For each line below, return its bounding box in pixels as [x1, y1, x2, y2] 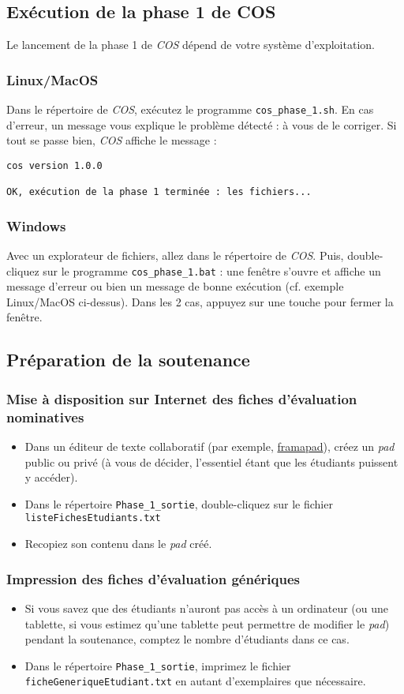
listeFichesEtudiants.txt [24, 512, 161, 524]
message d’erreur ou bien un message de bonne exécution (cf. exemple [6, 278, 344, 294]
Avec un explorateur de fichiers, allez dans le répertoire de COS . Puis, [6, 247, 344, 264]
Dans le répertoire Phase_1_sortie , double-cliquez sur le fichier [24, 495, 333, 512]
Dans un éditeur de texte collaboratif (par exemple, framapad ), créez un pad [24, 438, 395, 454]
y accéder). [24, 469, 78, 486]
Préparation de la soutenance [6, 347, 250, 372]
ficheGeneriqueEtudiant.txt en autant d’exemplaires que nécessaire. [24, 673, 366, 689]
